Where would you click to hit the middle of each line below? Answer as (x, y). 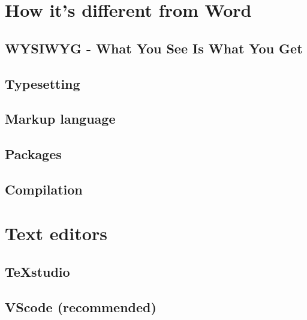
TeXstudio (37, 272)
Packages (33, 154)
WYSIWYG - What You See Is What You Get (154, 48)
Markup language (60, 119)
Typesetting (43, 83)
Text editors (56, 233)
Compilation (44, 189)
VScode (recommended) (81, 306)
